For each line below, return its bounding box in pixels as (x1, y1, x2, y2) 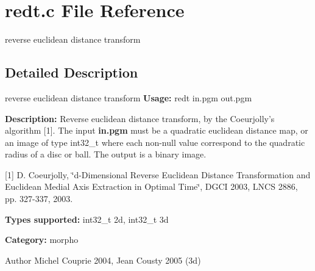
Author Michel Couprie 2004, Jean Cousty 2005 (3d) (5, 253, 201, 266)
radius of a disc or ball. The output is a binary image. (5, 148, 207, 161)
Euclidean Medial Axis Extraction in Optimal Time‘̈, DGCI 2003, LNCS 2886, (5, 180, 298, 193)
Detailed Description (5, 63, 138, 82)
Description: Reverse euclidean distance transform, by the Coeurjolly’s (5, 112, 275, 125)
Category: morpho (5, 233, 79, 246)
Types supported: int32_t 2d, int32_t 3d (5, 212, 169, 225)
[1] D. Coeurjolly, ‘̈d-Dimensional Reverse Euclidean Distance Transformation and (5, 168, 311, 181)
